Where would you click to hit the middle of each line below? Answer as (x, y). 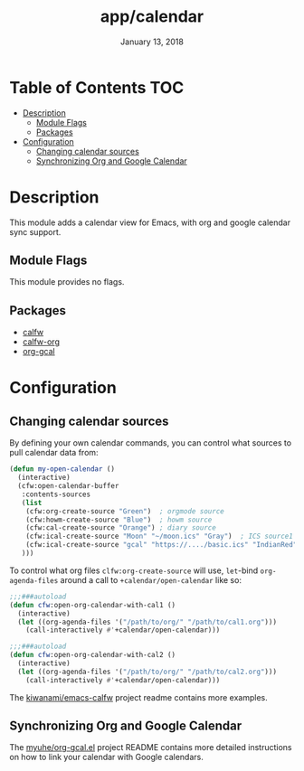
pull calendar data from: (54, 453)
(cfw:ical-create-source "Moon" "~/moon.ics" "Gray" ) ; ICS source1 (160, 536)
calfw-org (41, 342)
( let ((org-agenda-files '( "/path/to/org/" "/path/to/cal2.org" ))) (147, 672)
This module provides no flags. (67, 282)
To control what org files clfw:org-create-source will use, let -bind (134, 570)
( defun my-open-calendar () (62, 469)
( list (32, 503)
